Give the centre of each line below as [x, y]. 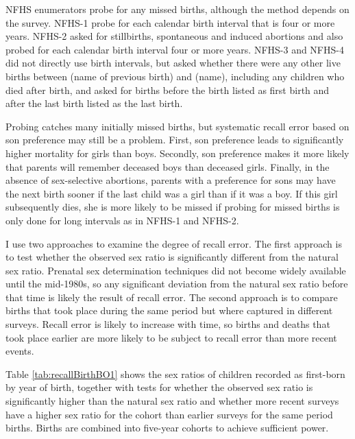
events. [20, 351]
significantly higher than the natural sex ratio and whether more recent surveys [172, 401]
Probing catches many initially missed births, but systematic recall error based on [177, 126]
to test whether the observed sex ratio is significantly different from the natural [172, 257]
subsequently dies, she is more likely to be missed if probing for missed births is [173, 207]
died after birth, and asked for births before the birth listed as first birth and [168, 90]
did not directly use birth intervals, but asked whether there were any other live [173, 63]
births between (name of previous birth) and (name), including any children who [175, 76]
